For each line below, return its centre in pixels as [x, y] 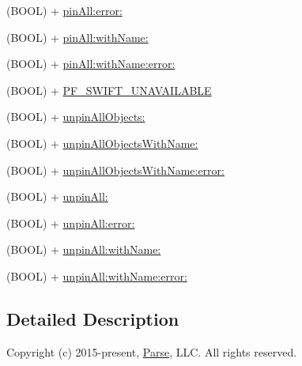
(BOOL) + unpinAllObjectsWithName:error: [115, 170]
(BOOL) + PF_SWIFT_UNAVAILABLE [109, 90]
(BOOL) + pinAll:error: [64, 10]
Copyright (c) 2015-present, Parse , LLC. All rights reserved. [152, 351]
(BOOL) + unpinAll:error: [71, 223]
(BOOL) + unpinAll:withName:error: [97, 275]
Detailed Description [93, 318]
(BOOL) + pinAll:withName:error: [91, 64]
